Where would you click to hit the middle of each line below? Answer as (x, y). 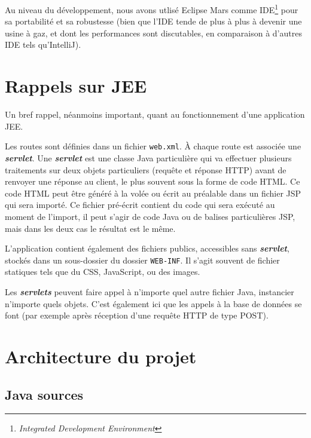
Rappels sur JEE (76, 86)
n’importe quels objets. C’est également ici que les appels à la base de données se (153, 303)
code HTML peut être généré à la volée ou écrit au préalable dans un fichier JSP (153, 193)
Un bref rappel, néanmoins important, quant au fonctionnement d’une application (155, 114)
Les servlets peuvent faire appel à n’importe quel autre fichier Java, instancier (150, 292)
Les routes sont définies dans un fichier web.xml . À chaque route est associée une (153, 146)
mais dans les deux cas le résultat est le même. (90, 228)
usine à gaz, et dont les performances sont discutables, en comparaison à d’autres (153, 33)
